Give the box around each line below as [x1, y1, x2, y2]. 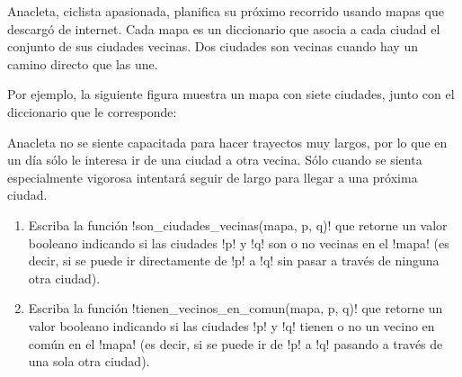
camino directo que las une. [7, 54, 158, 73]
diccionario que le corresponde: [7, 102, 177, 121]
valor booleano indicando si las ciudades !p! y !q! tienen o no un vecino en [28, 316, 435, 335]
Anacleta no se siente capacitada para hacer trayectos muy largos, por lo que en [7, 132, 448, 151]
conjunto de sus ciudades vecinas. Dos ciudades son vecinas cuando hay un [7, 37, 418, 56]
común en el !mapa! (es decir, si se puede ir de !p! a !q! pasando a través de [28, 334, 443, 353]
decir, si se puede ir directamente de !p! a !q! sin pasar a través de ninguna [28, 251, 440, 270]
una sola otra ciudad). [28, 352, 150, 371]
